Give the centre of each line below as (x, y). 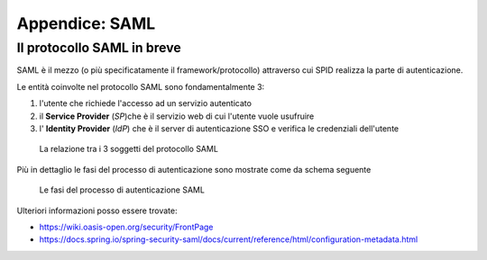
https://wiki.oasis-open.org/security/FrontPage (126, 227)
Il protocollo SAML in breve (99, 48)
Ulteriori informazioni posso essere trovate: (97, 211)
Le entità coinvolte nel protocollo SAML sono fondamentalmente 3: (141, 86)
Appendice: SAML (86, 23)
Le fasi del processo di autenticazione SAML (122, 190)
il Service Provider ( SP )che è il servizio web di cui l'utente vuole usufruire (177, 116)
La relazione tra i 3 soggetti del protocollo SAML (129, 149)
